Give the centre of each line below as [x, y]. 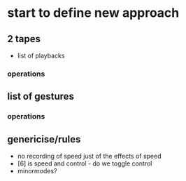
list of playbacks [41, 55]
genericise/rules [44, 139]
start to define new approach [93, 13]
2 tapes [24, 39]
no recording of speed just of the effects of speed [90, 156]
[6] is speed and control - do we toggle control [85, 163]
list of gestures [41, 96]
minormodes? [37, 171]
